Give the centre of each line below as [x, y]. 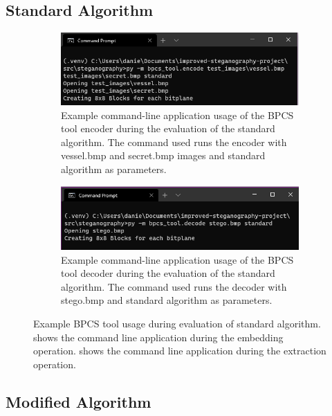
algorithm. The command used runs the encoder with [174, 142]
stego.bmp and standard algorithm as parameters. [167, 300]
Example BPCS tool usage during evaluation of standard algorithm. [177, 323]
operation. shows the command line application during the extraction [180, 351]
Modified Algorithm [79, 401]
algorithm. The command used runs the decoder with [174, 286]
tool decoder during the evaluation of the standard [168, 273]
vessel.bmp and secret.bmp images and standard [163, 155]
